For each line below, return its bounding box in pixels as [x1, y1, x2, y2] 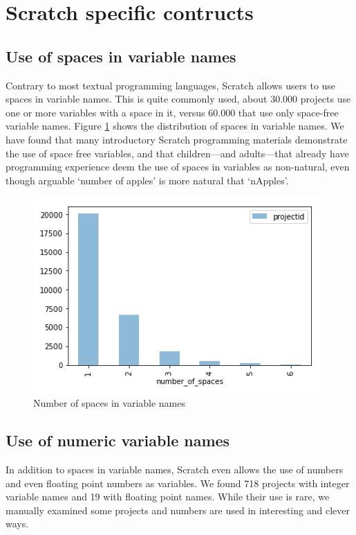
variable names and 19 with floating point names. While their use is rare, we [6, 489, 330, 504]
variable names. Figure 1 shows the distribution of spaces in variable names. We [6, 119, 344, 133]
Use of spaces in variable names [6, 45, 236, 67]
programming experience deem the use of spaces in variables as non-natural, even [6, 159, 350, 174]
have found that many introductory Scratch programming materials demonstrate [6, 132, 348, 146]
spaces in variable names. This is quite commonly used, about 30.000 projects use [6, 91, 351, 106]
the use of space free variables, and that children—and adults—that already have [6, 146, 349, 160]
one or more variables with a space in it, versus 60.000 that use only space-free [6, 105, 339, 119]
